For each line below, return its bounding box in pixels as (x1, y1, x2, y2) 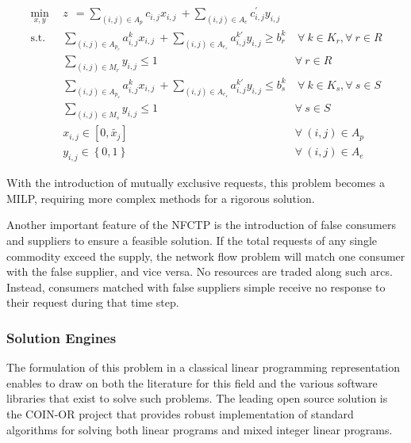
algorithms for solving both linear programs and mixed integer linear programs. (6, 421, 393, 437)
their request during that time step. (6, 294, 179, 311)
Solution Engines (6, 327, 117, 347)
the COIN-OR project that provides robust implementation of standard (6, 405, 354, 422)
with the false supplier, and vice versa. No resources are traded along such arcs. (6, 263, 393, 280)
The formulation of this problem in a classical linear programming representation (6, 359, 401, 376)
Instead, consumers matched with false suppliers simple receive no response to (6, 278, 386, 295)
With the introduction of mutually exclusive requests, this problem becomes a (6, 174, 385, 191)
